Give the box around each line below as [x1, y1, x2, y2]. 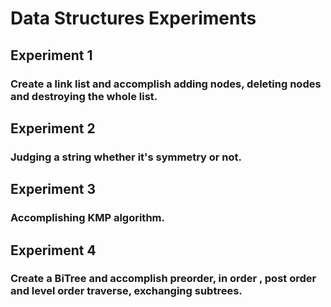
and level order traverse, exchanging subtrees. [10, 284, 243, 298]
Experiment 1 [10, 47, 93, 64]
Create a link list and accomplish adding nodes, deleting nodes [10, 77, 322, 91]
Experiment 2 [10, 120, 96, 137]
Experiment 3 [10, 181, 96, 198]
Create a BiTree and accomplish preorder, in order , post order [10, 272, 317, 286]
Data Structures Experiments [10, 7, 257, 30]
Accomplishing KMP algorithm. [10, 211, 165, 225]
